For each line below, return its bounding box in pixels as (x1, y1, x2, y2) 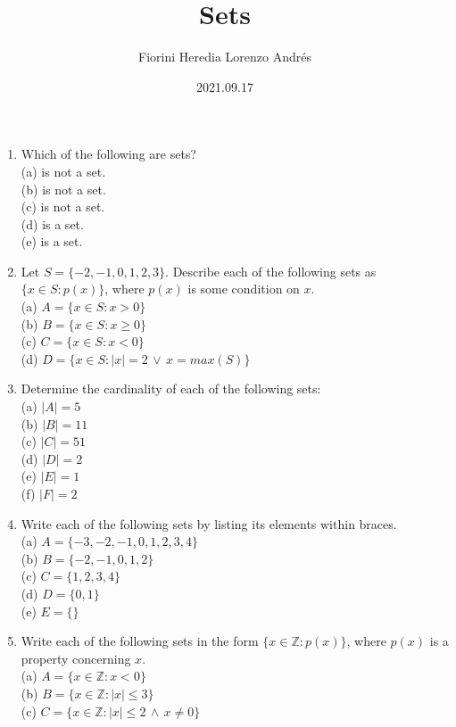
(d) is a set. (21, 214, 84, 233)
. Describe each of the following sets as (165, 261, 377, 280)
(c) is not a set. (21, 197, 105, 216)
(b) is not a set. (21, 179, 106, 198)
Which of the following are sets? (21, 145, 196, 163)
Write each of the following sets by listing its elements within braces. (21, 514, 397, 533)
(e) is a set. (21, 232, 83, 251)
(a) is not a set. (21, 161, 106, 180)
